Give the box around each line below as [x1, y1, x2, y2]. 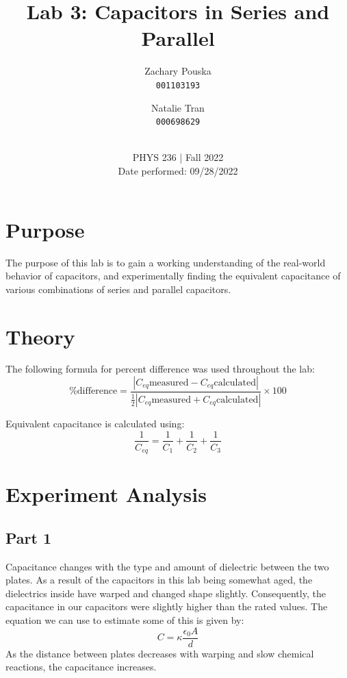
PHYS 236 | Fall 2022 [132, 150, 224, 164]
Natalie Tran [151, 100, 205, 114]
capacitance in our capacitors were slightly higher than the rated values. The [5, 599, 328, 614]
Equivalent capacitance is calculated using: [5, 416, 185, 430]
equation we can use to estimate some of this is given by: [5, 612, 244, 627]
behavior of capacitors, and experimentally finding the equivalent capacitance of [5, 268, 341, 283]
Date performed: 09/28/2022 [118, 164, 238, 177]
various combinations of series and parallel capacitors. [5, 281, 231, 296]
